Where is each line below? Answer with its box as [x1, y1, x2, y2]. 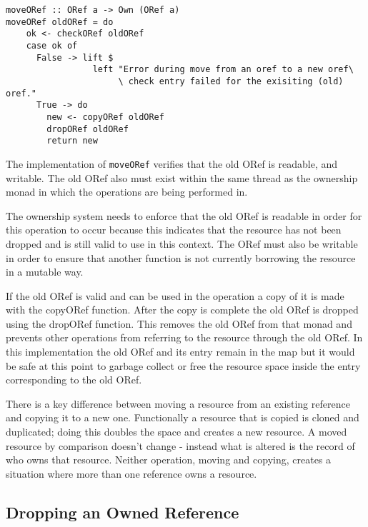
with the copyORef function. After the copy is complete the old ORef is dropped [6, 302, 359, 317]
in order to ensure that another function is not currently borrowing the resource [6, 250, 356, 265]
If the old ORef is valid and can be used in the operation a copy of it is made [6, 288, 344, 303]
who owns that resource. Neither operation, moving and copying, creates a [6, 452, 332, 467]
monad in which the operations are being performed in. [6, 184, 248, 199]
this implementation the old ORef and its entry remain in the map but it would [6, 344, 355, 359]
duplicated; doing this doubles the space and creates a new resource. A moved [6, 424, 347, 439]
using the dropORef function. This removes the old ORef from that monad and [6, 316, 352, 331]
